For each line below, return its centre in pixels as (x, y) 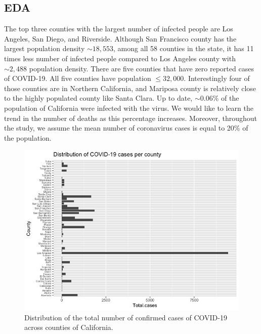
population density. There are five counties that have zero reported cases (141, 68)
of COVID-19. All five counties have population (78, 78)
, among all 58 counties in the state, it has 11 (184, 48)
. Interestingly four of (217, 78)
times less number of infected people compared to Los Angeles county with (120, 58)
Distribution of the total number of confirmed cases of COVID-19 (126, 317)
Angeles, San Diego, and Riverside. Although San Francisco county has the (120, 38)
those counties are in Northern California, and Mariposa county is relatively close (130, 88)
